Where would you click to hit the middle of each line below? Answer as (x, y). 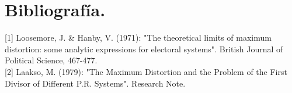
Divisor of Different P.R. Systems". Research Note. (95, 83)
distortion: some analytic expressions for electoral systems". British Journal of (144, 49)
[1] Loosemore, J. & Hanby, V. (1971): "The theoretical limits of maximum (138, 37)
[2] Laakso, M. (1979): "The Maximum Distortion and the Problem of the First (146, 71)
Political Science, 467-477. (51, 60)
